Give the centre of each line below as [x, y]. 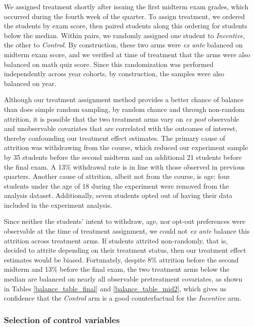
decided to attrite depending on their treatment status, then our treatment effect [125, 250]
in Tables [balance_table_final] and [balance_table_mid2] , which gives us [115, 288]
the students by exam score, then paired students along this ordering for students [126, 26]
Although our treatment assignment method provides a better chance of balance [124, 99]
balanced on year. [30, 83]
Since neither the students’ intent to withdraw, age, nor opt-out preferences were [125, 221]
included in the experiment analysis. [58, 205]
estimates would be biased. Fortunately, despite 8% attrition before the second [121, 259]
